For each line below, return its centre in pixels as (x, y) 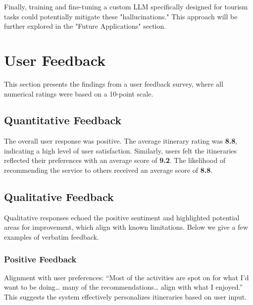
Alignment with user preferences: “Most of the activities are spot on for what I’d (126, 277)
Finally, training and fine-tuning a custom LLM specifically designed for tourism (126, 6)
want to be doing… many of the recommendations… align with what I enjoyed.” (124, 287)
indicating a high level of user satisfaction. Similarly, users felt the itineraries (121, 150)
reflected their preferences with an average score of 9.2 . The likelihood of (115, 160)
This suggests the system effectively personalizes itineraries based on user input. (126, 297)
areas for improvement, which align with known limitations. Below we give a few (126, 227)
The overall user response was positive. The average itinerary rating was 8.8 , (121, 141)
